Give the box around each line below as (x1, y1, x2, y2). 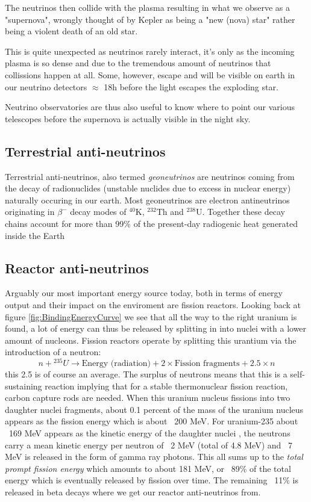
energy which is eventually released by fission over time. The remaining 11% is (5, 474, 298, 486)
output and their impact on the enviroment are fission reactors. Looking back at (5, 298, 301, 311)
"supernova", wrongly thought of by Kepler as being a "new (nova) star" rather (5, 13, 295, 25)
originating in (5, 205, 55, 218)
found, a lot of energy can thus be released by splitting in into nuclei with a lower (5, 322, 307, 335)
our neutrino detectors (5, 80, 87, 93)
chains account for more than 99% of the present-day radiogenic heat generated (5, 217, 298, 229)
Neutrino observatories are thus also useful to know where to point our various (5, 101, 295, 113)
